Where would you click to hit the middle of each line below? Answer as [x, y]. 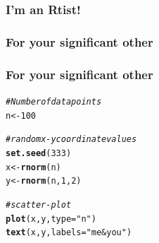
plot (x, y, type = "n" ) [51, 219]
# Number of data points [54, 101]
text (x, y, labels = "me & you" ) [69, 233]
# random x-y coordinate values [71, 140]
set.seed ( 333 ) [39, 153]
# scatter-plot [39, 205]
